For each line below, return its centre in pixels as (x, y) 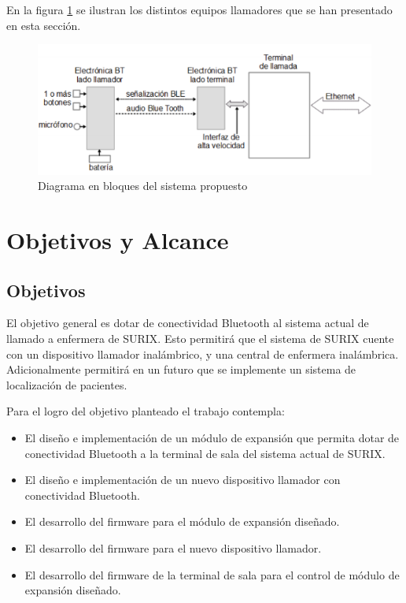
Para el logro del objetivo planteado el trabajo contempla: (146, 411)
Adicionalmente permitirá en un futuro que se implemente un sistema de (181, 369)
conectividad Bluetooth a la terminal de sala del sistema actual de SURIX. (205, 453)
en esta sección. (44, 25)
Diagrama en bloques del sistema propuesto (143, 186)
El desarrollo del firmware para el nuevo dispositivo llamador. (173, 547)
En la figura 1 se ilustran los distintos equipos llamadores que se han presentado (199, 9)
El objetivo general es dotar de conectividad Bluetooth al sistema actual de (188, 323)
